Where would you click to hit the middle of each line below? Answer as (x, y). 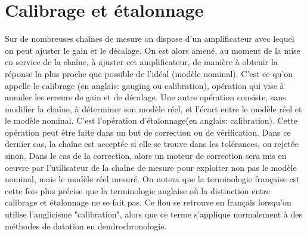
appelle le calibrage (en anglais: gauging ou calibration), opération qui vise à (145, 85)
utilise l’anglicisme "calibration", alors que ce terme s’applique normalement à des (154, 214)
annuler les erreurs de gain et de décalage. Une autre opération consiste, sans (145, 97)
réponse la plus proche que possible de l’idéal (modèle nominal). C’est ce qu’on (149, 73)
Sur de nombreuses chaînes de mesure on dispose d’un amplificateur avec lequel (150, 39)
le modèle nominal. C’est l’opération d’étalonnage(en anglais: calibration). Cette (151, 120)
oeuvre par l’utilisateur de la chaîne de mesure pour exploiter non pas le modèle (151, 167)
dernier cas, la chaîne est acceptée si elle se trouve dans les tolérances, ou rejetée (152, 144)
